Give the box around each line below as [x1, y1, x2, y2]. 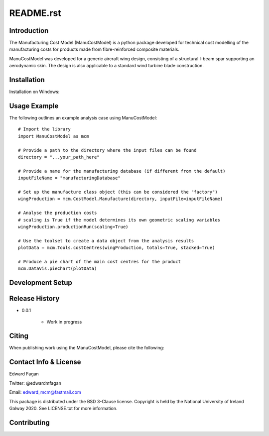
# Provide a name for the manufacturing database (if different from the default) [18, 168, 226, 174]
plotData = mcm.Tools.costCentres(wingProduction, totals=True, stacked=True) [18, 245, 215, 251]
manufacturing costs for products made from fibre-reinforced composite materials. [9, 46, 179, 52]
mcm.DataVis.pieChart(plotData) [18, 266, 97, 271]
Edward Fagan [9, 371, 39, 377]
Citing [9, 331, 28, 340]
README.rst [9, 7, 62, 18]
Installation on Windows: [9, 89, 60, 95]
